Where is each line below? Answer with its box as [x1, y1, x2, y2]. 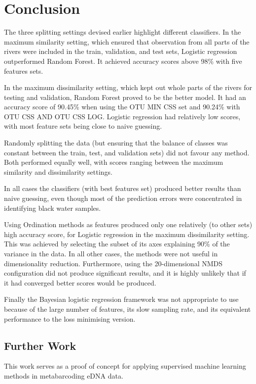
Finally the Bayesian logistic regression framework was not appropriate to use [4, 294, 239, 304]
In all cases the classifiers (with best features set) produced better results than [4, 183, 241, 193]
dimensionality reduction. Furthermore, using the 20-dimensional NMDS [4, 258, 223, 268]
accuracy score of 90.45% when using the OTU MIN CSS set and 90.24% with [4, 101, 240, 112]
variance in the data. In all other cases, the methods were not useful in [4, 248, 218, 258]
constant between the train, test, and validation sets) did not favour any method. [4, 147, 250, 157]
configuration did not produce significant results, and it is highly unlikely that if [4, 268, 246, 278]
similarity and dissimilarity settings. [4, 166, 112, 177]
